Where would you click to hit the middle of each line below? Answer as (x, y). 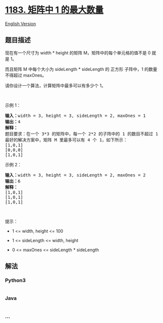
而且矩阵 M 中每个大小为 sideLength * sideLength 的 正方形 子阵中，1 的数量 (81, 69)
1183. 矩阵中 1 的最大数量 (54, 10)
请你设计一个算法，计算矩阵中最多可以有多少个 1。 (55, 85)
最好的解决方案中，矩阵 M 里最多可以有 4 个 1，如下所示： (66, 140)
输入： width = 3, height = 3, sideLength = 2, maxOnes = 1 (75, 115)
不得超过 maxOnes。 (26, 75)
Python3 (15, 280)
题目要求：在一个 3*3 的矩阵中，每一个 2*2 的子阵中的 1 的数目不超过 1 (82, 134)
